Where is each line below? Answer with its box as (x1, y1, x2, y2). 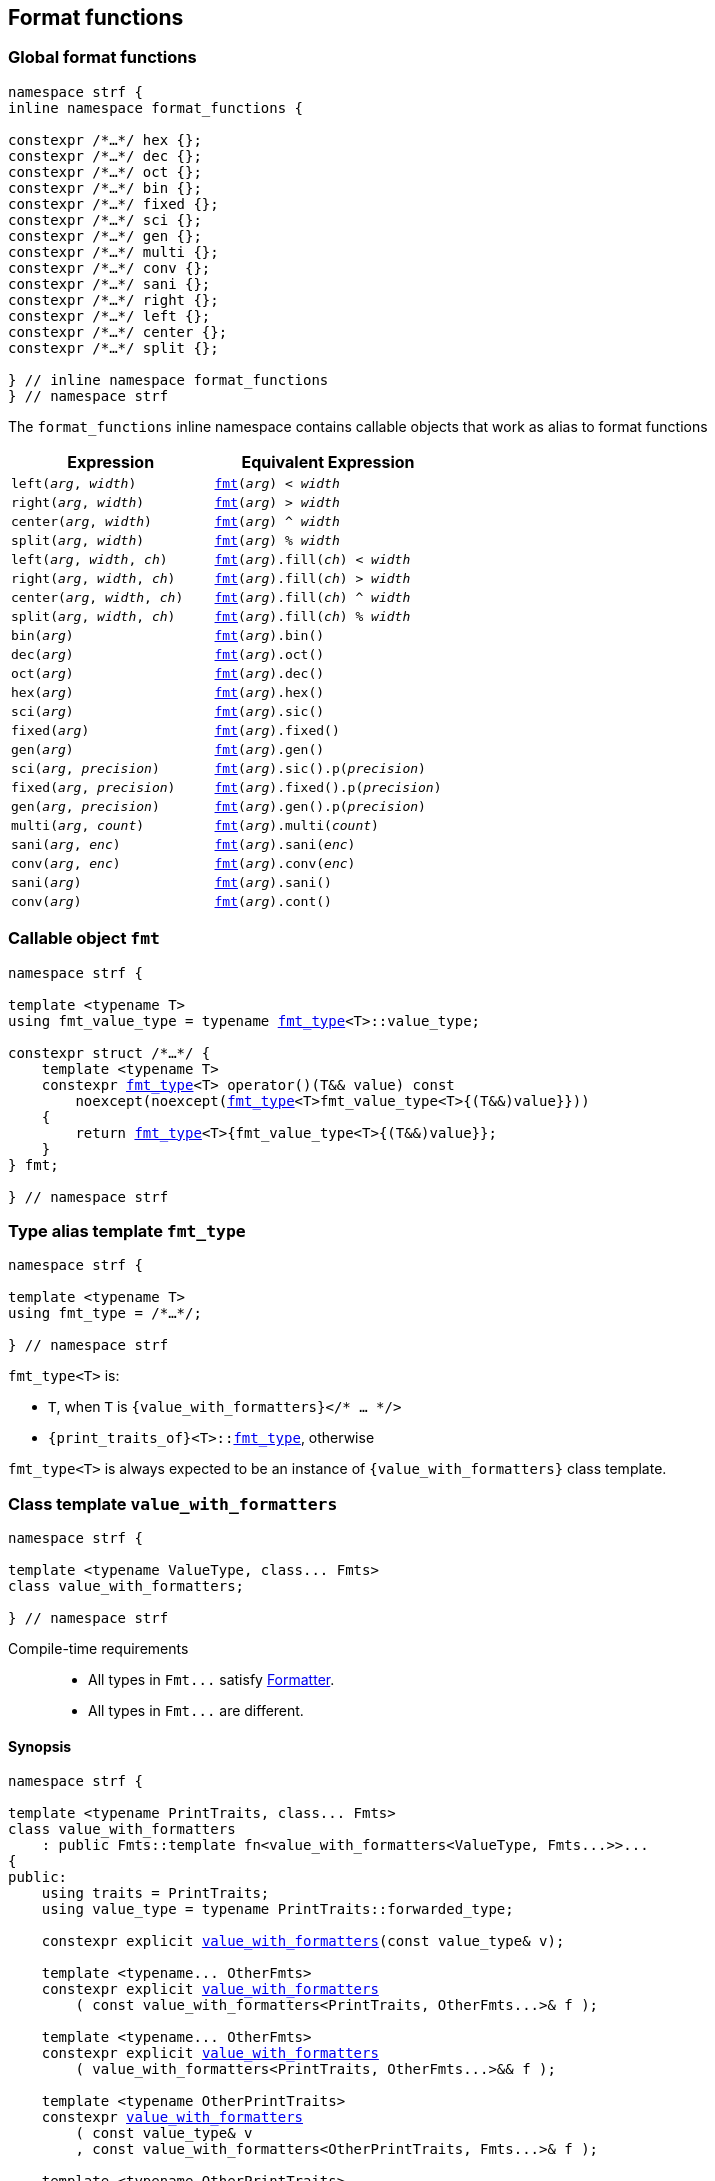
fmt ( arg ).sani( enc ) (214, 836, 356, 852)
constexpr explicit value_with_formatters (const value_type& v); (41, 1933, 565, 1950)
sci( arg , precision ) (11, 760, 160, 776)
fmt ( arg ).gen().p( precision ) (214, 798, 426, 814)
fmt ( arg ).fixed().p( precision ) (214, 779, 442, 795)
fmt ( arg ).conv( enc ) (214, 855, 356, 871)
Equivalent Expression (241, 451, 415, 472)
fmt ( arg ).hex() (214, 684, 325, 700)
